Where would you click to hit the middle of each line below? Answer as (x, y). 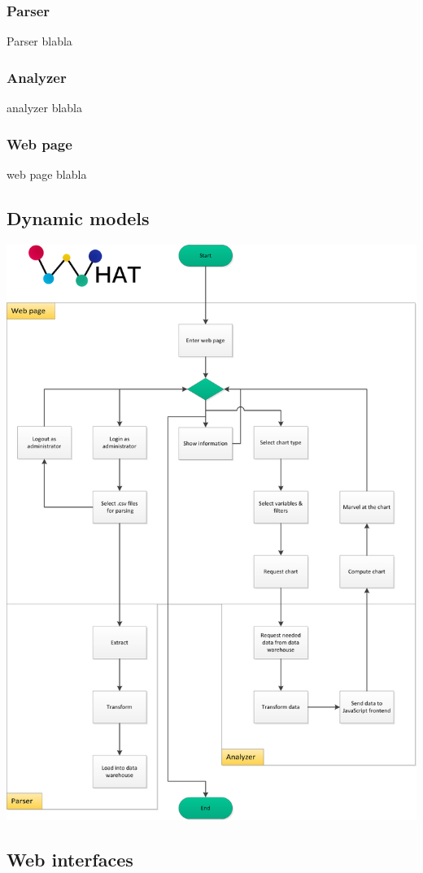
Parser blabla (39, 41)
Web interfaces (70, 859)
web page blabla (47, 174)
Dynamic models (78, 217)
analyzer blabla (45, 108)
